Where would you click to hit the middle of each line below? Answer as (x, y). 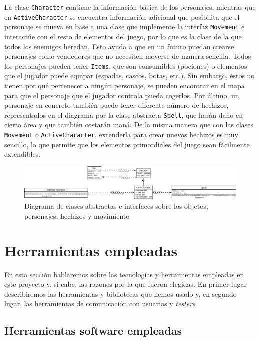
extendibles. (22, 154)
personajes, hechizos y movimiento (77, 216)
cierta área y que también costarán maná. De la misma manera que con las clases (129, 124)
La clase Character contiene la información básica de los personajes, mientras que (130, 7)
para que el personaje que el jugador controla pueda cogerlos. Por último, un (122, 95)
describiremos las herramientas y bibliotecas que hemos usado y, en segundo (120, 294)
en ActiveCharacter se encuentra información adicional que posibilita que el (122, 16)
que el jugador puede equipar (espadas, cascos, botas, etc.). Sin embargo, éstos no (129, 75)
